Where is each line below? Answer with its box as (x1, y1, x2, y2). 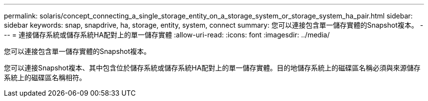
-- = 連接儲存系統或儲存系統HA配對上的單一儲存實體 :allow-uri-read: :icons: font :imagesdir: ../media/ (4, 31, 330, 39)
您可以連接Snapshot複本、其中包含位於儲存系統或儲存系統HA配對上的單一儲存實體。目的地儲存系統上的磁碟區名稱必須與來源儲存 (4, 64, 421, 72)
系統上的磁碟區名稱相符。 (4, 73, 86, 82)
